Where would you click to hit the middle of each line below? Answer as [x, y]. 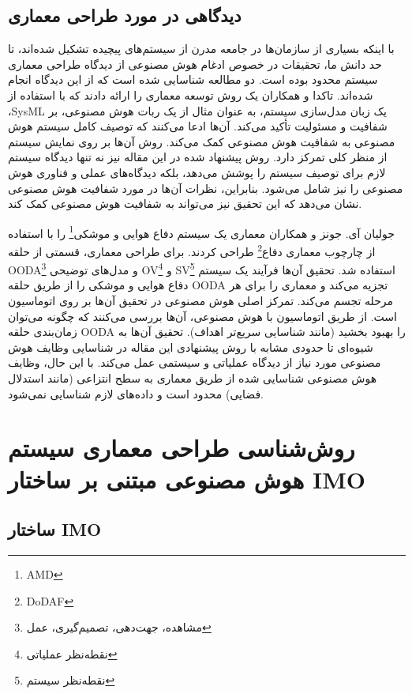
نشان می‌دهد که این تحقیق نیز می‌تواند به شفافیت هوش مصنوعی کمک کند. [185, 204]
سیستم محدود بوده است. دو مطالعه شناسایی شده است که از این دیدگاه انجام [193, 79]
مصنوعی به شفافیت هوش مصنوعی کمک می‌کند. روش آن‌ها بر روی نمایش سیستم [202, 141]
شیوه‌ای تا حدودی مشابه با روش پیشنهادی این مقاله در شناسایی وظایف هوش [191, 347]
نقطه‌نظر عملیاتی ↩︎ [72, 653]
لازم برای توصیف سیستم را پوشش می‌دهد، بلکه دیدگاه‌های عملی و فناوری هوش [197, 172]
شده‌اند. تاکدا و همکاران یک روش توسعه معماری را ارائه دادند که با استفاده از [191, 94]
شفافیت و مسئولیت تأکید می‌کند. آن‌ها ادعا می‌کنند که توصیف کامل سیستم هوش [198, 126]
